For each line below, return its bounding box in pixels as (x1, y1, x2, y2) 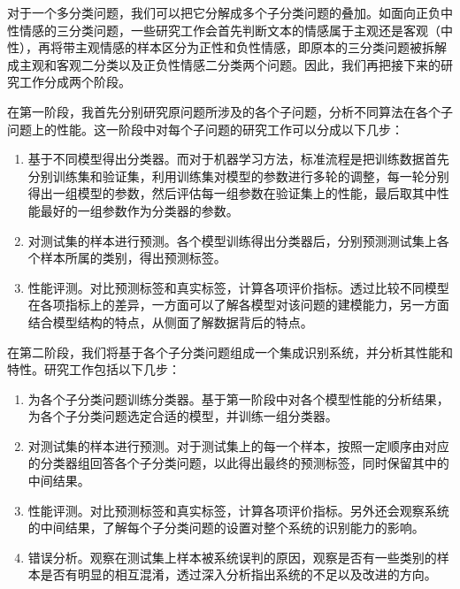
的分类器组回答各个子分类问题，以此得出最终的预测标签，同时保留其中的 (27, 454, 449, 472)
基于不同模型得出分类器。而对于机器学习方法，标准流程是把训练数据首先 (27, 149, 449, 168)
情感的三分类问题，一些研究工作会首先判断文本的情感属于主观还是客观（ (19, 20, 441, 39)
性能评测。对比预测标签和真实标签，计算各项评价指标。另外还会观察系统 (27, 501, 449, 519)
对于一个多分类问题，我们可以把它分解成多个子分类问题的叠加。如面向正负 (7, 4, 441, 21)
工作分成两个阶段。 (19, 73, 131, 91)
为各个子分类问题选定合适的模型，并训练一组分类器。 (27, 407, 338, 425)
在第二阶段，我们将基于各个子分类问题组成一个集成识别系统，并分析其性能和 (7, 342, 453, 361)
